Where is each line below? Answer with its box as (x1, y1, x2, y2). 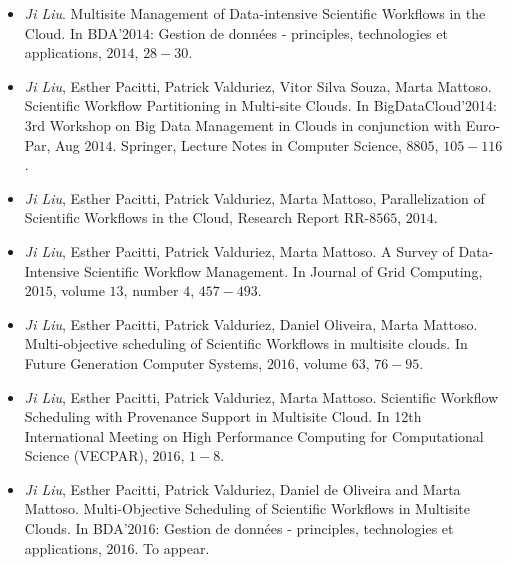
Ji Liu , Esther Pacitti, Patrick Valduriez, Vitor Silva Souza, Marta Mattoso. (24, 75, 492, 96)
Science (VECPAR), (24, 445, 148, 466)
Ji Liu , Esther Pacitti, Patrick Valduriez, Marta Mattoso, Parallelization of (24, 187, 485, 208)
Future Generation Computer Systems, (24, 352, 263, 373)
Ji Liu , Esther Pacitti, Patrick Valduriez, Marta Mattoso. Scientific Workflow (24, 386, 499, 407)
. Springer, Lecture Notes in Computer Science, (112, 134, 402, 155)
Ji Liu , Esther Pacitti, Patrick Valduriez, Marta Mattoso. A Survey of (24, 240, 454, 261)
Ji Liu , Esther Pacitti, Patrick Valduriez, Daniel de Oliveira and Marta (24, 478, 461, 499)
